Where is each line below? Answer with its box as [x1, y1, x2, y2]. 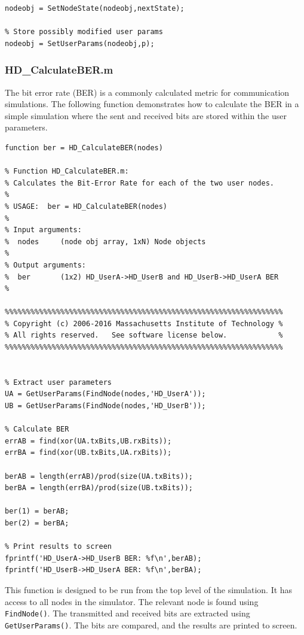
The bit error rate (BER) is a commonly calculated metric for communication [5, 86, 290, 98]
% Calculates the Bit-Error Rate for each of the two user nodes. [5, 178, 275, 187]
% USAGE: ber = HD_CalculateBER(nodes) [5, 202, 168, 211]
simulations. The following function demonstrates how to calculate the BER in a [5, 98, 299, 110]
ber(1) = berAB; [5, 507, 69, 516]
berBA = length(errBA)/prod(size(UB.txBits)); [5, 484, 193, 493]
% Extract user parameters [5, 378, 112, 387]
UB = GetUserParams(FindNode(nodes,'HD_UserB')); [5, 402, 206, 411]
